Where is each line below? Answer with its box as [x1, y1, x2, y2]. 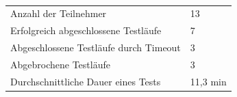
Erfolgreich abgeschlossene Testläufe [10, 23, 162, 38]
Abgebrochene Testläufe [10, 57, 110, 71]
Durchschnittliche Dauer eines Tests [10, 74, 161, 88]
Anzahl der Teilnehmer [10, 6, 107, 20]
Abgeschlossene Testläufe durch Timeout [10, 40, 181, 55]
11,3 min [190, 74, 227, 88]
